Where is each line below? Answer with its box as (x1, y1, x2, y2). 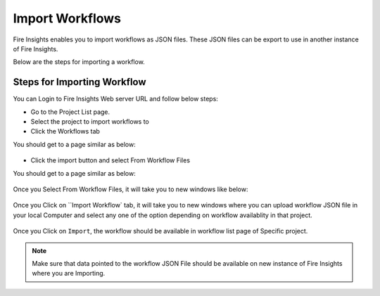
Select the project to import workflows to (30, 117, 149, 126)
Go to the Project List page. (30, 108, 110, 116)
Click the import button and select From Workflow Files (30, 156, 190, 165)
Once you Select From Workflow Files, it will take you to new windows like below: (13, 185, 248, 193)
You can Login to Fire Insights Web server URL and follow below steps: (13, 95, 218, 103)
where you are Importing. (32, 269, 106, 278)
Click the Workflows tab (30, 127, 100, 136)
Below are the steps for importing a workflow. (13, 58, 146, 66)
